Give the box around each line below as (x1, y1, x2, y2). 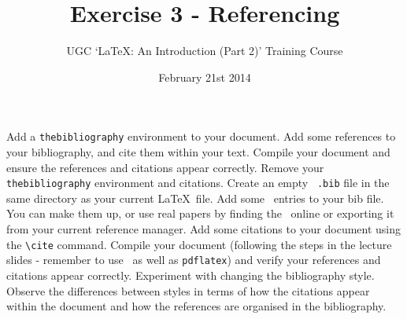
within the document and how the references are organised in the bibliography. (6, 298, 387, 314)
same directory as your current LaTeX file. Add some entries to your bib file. (6, 189, 384, 206)
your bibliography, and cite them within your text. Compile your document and (6, 143, 390, 159)
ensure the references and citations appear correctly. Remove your (6, 159, 324, 175)
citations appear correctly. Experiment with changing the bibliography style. (6, 266, 375, 283)
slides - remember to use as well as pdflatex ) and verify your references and (6, 251, 381, 268)
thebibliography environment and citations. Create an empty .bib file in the (6, 174, 390, 191)
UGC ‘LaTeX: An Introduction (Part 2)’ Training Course (66, 42, 343, 59)
